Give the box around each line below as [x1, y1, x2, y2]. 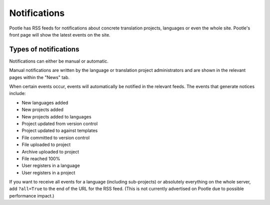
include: [9, 90, 26, 96]
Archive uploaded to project [21, 148, 79, 154]
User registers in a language [21, 162, 80, 168]
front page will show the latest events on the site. [9, 31, 110, 37]
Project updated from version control [21, 120, 98, 126]
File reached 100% [21, 155, 60, 161]
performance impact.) [9, 192, 54, 198]
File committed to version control [21, 134, 90, 140]
